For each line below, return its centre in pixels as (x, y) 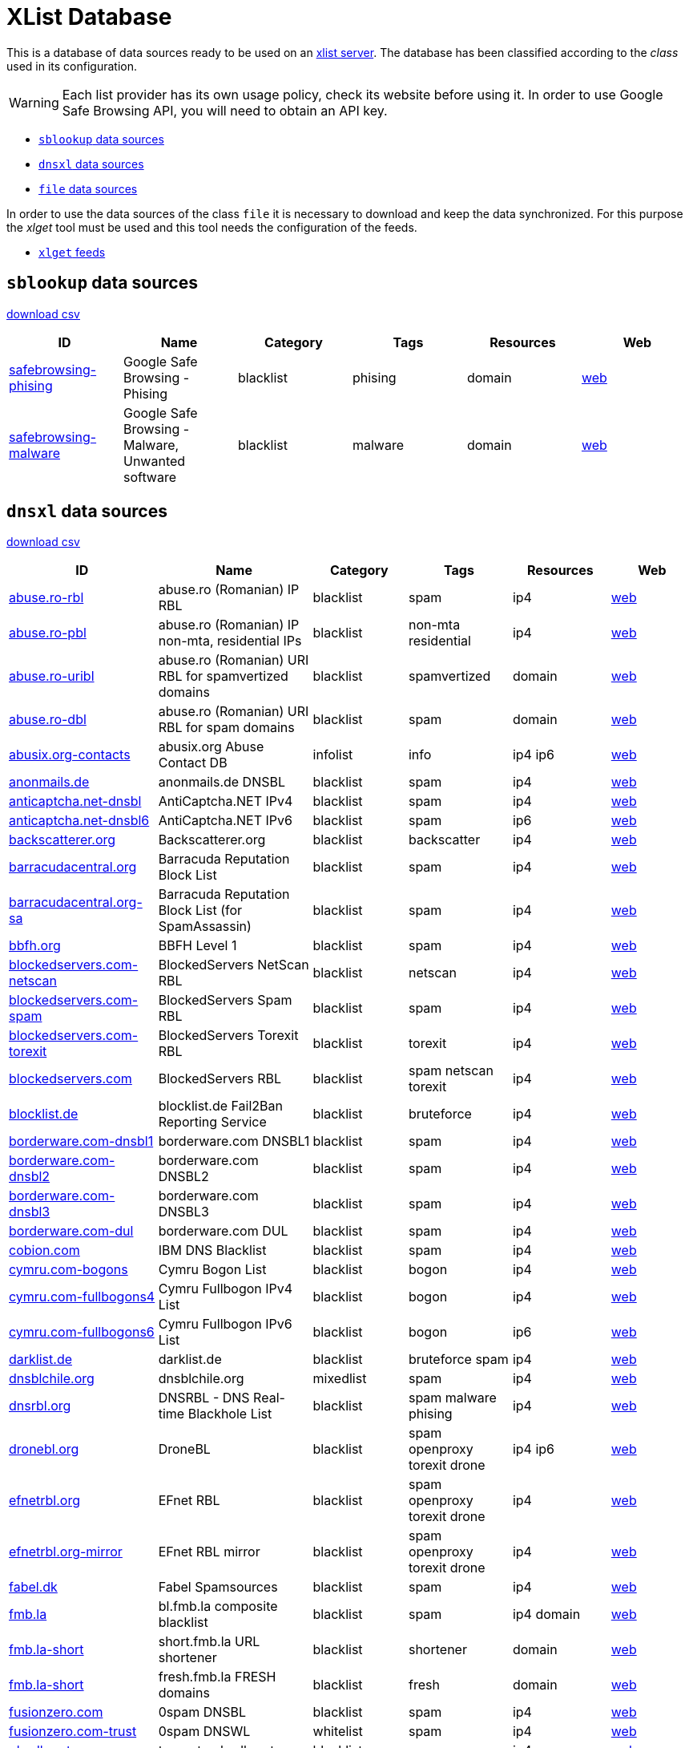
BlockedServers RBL (220, 1079)
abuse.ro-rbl (46, 598)
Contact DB (193, 763)
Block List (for (200, 910)
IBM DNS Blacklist (212, 1250)
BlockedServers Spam (225, 1000)
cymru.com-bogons (68, 1270)
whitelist (338, 1732)
